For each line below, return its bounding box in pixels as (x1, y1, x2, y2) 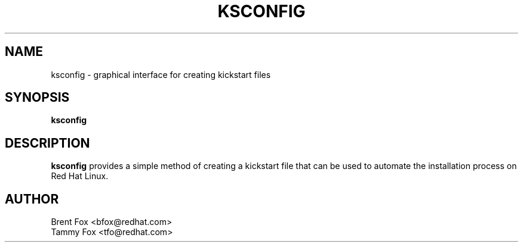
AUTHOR (5, 191, 59, 207)
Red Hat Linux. (51, 171, 109, 182)
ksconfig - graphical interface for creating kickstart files (51, 69, 271, 80)
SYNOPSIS (5, 90, 70, 105)
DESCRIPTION (5, 135, 90, 151)
